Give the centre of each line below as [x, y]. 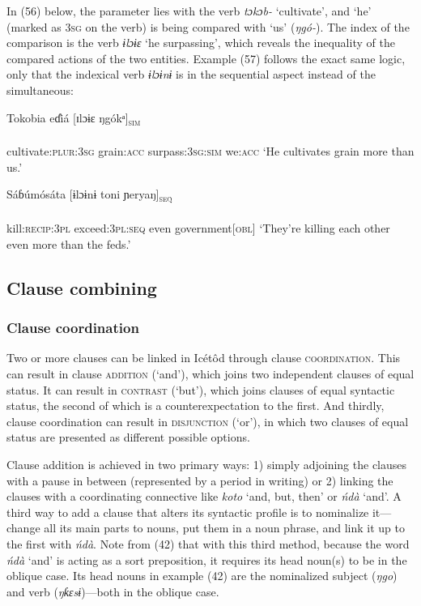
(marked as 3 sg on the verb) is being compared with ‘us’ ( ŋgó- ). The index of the [208, 26]
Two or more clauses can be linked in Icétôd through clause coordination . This [204, 358]
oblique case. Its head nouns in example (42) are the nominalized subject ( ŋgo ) [202, 576]
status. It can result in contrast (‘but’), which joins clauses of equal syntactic [201, 389]
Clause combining [82, 287]
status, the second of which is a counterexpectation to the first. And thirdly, [196, 405]
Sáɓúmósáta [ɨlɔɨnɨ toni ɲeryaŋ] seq [89, 195]
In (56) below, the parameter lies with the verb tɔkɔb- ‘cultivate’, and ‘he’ [189, 11]
